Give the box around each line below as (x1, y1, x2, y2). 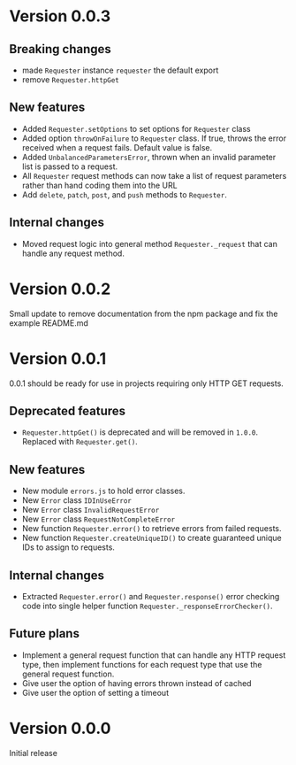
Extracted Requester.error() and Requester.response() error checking (21, 591, 280, 601)
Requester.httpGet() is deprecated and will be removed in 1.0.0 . (21, 427, 259, 437)
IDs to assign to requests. (21, 542, 115, 552)
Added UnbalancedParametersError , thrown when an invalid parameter (21, 151, 277, 162)
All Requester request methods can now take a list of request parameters (21, 170, 287, 181)
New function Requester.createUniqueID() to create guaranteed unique (21, 533, 282, 544)
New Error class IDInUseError (21, 495, 133, 506)
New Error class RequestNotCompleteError (21, 514, 176, 524)
